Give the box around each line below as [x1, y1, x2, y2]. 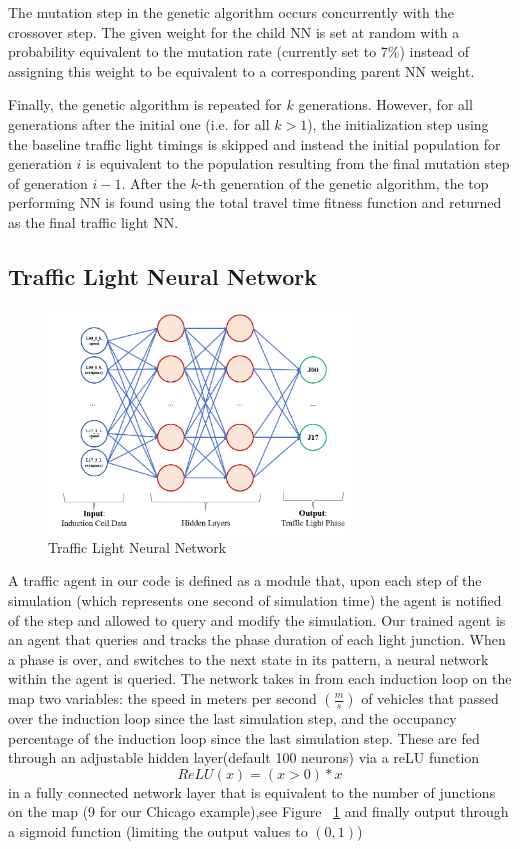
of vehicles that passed [361, 688, 499, 708]
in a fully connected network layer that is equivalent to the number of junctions [8, 781, 496, 802]
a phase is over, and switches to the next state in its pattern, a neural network [8, 648, 489, 669]
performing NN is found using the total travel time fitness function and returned [8, 192, 502, 213]
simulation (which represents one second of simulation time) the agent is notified [8, 590, 502, 611]
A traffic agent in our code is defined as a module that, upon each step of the [8, 570, 482, 591]
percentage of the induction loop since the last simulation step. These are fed [8, 727, 480, 748]
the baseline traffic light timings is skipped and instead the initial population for [8, 133, 501, 154]
